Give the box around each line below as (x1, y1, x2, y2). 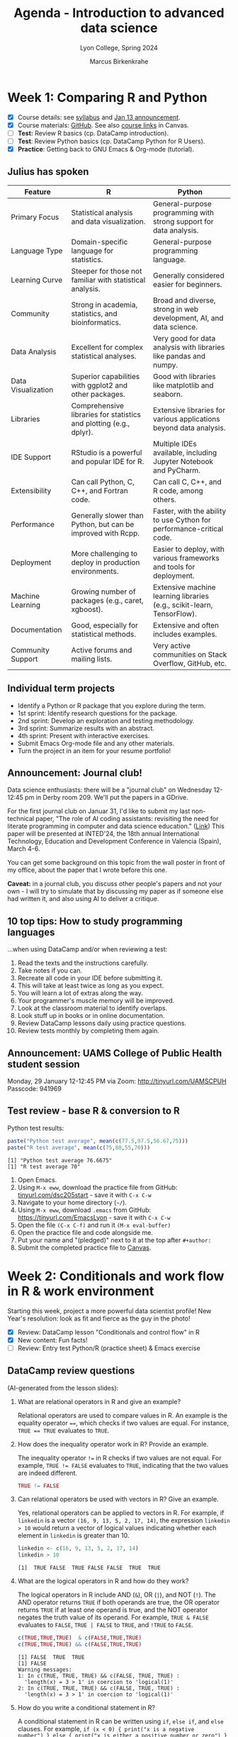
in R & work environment (7, 1283, 154, 1299)
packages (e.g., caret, (71, 595, 144, 605)
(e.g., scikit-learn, (153, 600, 213, 610)
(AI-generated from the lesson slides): (7, 1384, 119, 1392)
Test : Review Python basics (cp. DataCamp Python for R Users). (17, 137, 205, 145)
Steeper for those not (71, 266, 142, 276)
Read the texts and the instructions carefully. (17, 958, 149, 968)
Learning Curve (11, 275, 63, 285)
